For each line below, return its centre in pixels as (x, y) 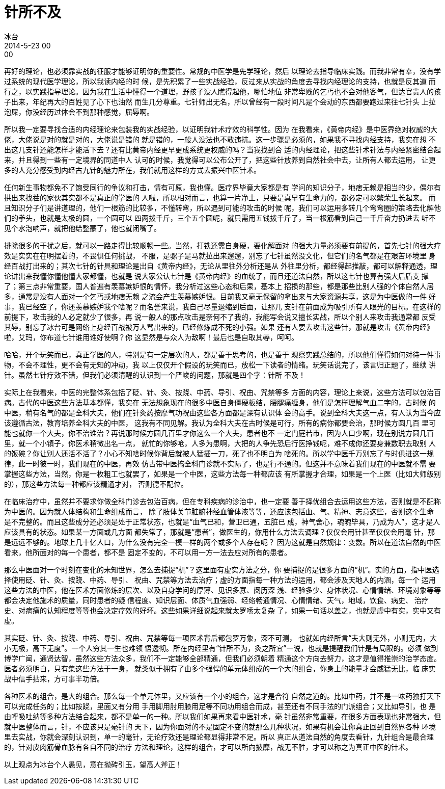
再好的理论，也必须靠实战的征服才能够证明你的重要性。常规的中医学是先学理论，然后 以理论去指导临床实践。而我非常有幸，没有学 (222, 71)
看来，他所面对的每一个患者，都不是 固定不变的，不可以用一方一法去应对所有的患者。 (148, 552)
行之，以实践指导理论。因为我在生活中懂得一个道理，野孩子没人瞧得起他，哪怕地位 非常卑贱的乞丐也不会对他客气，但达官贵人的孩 (222, 91)
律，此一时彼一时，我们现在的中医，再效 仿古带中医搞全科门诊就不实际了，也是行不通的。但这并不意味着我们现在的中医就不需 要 (220, 463)
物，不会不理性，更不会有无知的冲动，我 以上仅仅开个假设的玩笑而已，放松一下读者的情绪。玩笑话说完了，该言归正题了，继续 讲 (220, 364)
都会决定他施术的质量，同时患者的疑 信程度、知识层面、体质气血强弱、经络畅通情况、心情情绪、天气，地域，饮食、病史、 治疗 (216, 600)
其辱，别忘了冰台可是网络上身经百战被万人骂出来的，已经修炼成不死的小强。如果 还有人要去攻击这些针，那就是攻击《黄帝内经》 (219, 327)
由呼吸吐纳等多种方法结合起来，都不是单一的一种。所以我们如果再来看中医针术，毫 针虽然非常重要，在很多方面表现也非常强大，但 (222, 716)
